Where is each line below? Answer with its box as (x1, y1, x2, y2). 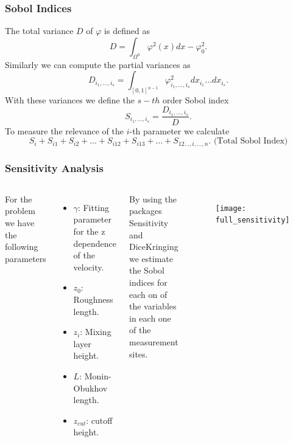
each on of (129, 288, 168, 300)
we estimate (129, 252, 173, 264)
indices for (129, 275, 168, 288)
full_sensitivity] (215, 216, 290, 225)
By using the (129, 192, 177, 205)
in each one (129, 311, 171, 324)
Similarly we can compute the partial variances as (5, 58, 191, 71)
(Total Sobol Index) (213, 137, 288, 146)
